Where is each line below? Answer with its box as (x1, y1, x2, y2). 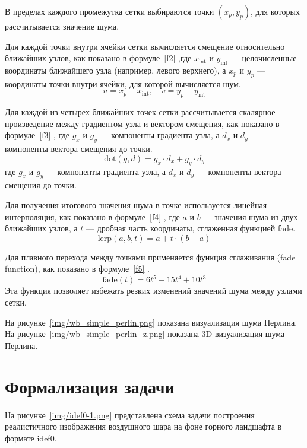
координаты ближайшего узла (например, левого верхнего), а (5, 63, 226, 76)
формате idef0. (5, 431, 57, 444)
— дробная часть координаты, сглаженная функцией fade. (86, 222, 296, 234)
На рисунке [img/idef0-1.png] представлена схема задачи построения (5, 408, 255, 421)
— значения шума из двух (203, 210, 298, 223)
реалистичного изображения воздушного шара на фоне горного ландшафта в (5, 420, 282, 433)
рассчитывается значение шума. (5, 20, 119, 32)
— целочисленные (230, 52, 297, 64)
